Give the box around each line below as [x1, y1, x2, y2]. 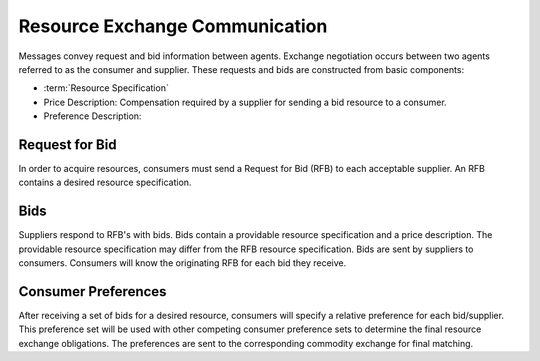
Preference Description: [43, 110, 142, 122]
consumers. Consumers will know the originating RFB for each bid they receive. [18, 257, 347, 269]
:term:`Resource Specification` [43, 82, 169, 94]
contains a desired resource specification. [18, 176, 192, 189]
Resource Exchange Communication [18, 15, 328, 37]
